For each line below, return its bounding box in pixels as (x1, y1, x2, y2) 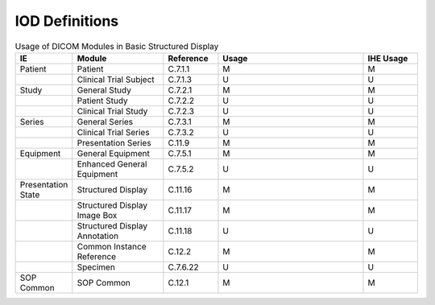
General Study (77, 84, 132, 96)
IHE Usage (367, 52, 408, 64)
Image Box (77, 209, 118, 221)
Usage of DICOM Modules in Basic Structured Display (14, 40, 219, 52)
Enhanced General (77, 158, 147, 169)
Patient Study (77, 95, 128, 106)
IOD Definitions (14, 12, 119, 30)
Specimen (77, 262, 116, 273)
